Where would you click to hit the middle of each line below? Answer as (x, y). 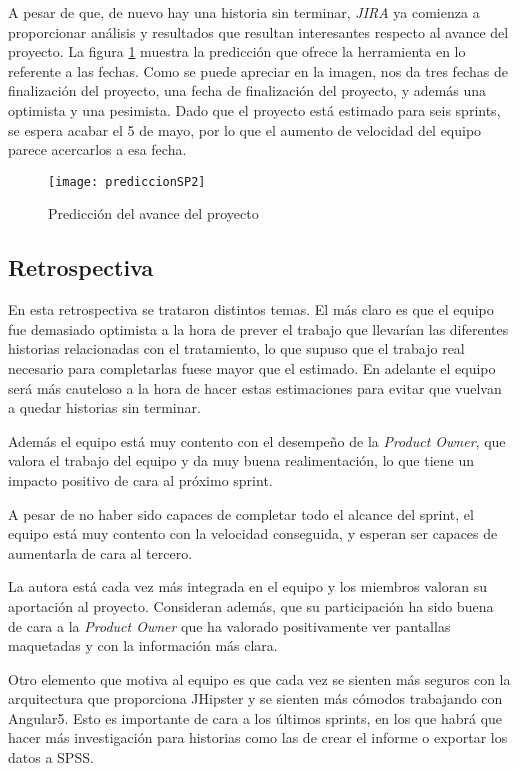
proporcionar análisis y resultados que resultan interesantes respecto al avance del (258, 31)
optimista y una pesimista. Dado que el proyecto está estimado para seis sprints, (254, 109)
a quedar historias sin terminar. (104, 407)
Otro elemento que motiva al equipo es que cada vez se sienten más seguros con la (259, 678)
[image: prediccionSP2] (127, 181)
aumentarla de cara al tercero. (100, 552)
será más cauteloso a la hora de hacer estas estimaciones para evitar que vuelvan (255, 387)
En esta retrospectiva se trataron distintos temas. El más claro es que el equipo (251, 309)
